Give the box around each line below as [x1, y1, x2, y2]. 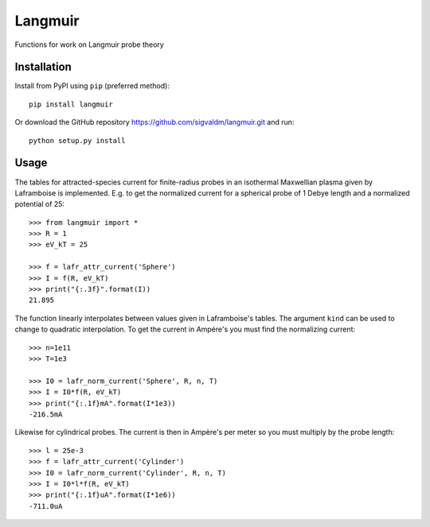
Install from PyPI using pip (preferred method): [14, 81, 170, 91]
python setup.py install [29, 136, 126, 145]
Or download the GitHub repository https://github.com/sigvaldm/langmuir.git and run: [14, 118, 295, 127]
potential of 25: [14, 200, 65, 209]
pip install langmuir [29, 99, 113, 109]
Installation [14, 60, 72, 74]
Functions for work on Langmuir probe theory [14, 40, 165, 49]
